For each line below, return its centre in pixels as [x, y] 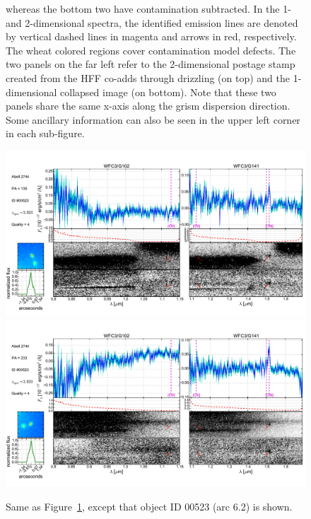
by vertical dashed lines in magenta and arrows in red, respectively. [151, 36]
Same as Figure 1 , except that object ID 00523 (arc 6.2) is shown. [149, 506]
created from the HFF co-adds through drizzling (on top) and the [148, 77]
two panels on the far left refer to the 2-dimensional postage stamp [151, 64]
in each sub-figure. [45, 133]
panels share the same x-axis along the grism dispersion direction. [148, 106]
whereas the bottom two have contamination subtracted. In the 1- [148, 8]
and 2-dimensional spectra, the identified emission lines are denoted [152, 22]
